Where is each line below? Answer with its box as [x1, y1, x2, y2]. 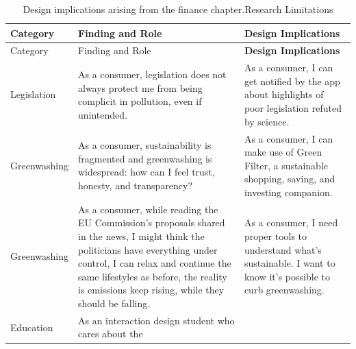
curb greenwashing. [244, 282, 325, 297]
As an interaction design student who [78, 313, 235, 327]
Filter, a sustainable [244, 158, 329, 172]
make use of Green [244, 145, 322, 159]
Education [10, 320, 53, 334]
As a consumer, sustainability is [78, 138, 212, 152]
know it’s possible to [244, 269, 330, 283]
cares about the [78, 326, 143, 341]
